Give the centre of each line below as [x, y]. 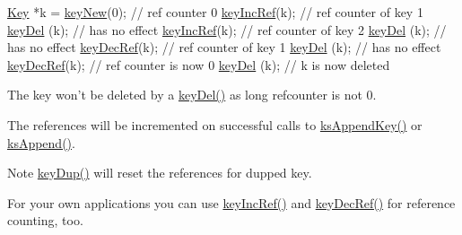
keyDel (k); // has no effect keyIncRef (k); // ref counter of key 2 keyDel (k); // [227, 29]
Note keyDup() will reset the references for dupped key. [160, 173]
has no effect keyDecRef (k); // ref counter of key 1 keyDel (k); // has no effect [224, 47]
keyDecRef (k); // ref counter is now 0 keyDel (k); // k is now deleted [199, 64]
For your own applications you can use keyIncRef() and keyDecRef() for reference [231, 202]
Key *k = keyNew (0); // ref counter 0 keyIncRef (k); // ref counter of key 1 [215, 12]
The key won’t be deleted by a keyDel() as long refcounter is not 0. [192, 95]
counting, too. [45, 220]
